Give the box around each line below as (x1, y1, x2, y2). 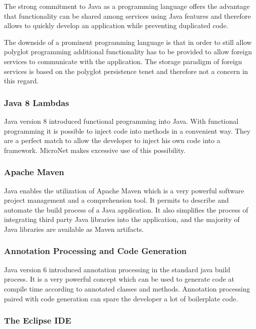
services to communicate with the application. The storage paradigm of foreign (4, 56, 242, 66)
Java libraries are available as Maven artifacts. (4, 223, 144, 234)
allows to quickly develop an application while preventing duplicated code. (4, 20, 228, 31)
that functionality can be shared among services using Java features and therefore (4, 10, 251, 21)
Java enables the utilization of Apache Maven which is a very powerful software (4, 185, 244, 195)
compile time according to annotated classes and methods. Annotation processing (4, 283, 250, 293)
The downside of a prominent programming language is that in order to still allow (4, 37, 252, 47)
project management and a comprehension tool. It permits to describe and (4, 195, 229, 205)
